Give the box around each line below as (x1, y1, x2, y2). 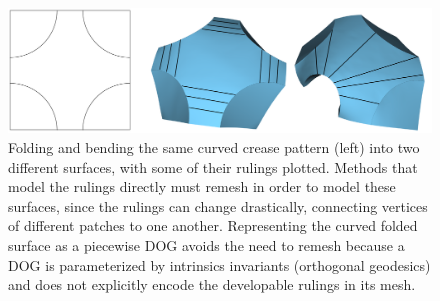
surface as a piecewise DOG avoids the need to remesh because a (8, 235, 405, 256)
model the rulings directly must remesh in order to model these (8, 176, 396, 197)
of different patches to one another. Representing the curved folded (8, 215, 418, 236)
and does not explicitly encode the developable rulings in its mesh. (8, 274, 416, 295)
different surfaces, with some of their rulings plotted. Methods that (8, 156, 418, 177)
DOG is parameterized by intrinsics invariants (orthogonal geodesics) (8, 254, 431, 275)
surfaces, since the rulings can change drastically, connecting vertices (8, 195, 428, 216)
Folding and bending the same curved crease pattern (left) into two (8, 137, 420, 158)
